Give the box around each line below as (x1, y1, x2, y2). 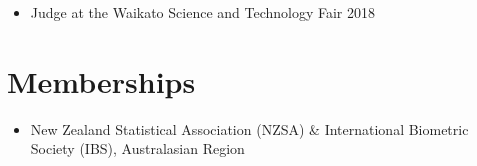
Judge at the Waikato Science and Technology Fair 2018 (30, 2, 376, 22)
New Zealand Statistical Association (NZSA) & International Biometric (30, 118, 469, 139)
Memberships (7, 60, 196, 101)
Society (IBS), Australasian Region (30, 138, 245, 159)
